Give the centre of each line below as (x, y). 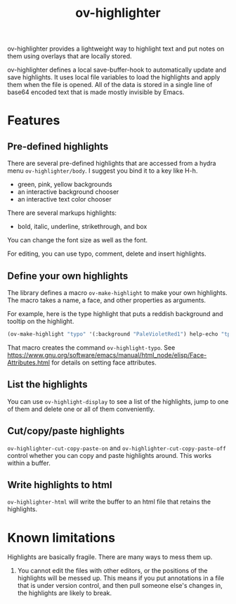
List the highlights (47, 385)
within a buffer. (29, 463)
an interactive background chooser (68, 192)
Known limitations (61, 538)
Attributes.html (29, 362)
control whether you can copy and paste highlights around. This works (110, 455)
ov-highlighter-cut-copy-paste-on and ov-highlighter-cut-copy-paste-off (117, 448)
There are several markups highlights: (62, 213)
